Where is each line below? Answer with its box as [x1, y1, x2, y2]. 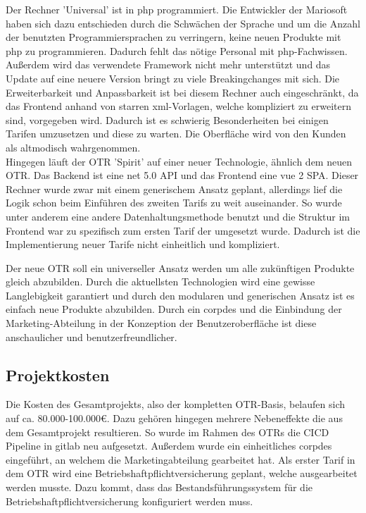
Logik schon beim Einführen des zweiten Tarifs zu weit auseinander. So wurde [6, 195, 342, 210]
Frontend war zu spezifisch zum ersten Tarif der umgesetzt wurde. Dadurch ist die [6, 223, 360, 237]
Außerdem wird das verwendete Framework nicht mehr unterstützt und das [6, 57, 331, 72]
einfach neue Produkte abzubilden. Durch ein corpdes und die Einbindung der [6, 302, 342, 316]
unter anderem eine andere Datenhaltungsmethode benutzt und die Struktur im [6, 209, 350, 223]
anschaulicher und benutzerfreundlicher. [6, 329, 177, 344]
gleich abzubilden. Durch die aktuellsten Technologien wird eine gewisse [6, 274, 315, 289]
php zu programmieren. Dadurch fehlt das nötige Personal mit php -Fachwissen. [6, 43, 348, 58]
